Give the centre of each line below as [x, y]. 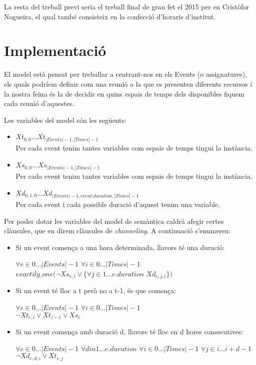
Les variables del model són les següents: [65, 120]
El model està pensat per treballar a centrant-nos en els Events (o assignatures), [126, 74]
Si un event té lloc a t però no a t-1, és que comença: [96, 290]
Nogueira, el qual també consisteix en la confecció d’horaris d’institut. [110, 16]
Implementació [55, 50]
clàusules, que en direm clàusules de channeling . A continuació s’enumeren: [117, 231]
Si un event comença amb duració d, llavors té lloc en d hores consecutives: [129, 332]
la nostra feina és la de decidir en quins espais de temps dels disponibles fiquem [124, 93]
